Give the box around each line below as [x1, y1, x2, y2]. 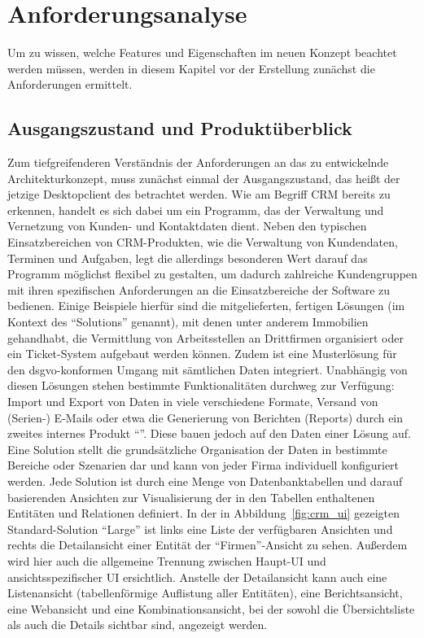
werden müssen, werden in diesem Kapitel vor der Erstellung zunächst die [7, 59, 375, 76]
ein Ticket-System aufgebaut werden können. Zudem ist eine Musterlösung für [7, 345, 397, 362]
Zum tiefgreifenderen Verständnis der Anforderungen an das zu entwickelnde [7, 154, 389, 171]
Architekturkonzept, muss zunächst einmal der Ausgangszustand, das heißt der [7, 169, 400, 186]
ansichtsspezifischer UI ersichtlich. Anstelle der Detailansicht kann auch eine [7, 568, 387, 585]
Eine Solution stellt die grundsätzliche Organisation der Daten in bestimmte [7, 440, 387, 457]
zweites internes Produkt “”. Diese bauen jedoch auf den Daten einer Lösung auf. [7, 425, 411, 442]
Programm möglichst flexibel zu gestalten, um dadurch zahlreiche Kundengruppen [7, 265, 417, 282]
